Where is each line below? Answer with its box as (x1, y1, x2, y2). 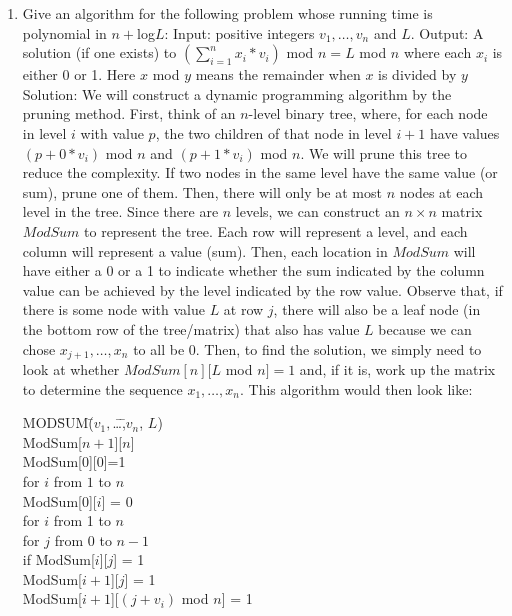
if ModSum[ (22, 549, 95, 570)
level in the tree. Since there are (22, 201, 219, 222)
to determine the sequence (22, 378, 183, 399)
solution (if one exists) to (22, 42, 177, 63)
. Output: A (410, 22, 484, 43)
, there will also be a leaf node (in (273, 299, 481, 320)
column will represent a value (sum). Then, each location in (22, 240, 388, 261)
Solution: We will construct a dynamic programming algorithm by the (22, 83, 452, 104)
